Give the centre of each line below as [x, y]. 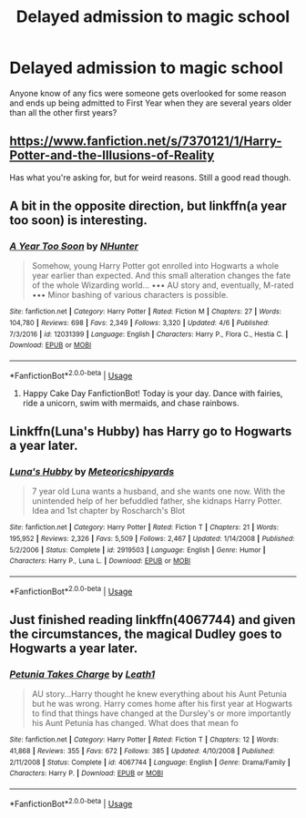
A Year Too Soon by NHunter [74, 246]
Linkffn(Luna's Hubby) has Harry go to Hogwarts [151, 431]
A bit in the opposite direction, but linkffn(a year [148, 206]
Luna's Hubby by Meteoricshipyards [92, 472]
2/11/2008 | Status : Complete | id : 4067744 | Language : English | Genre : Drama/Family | [150, 762]
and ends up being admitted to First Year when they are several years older [151, 103]
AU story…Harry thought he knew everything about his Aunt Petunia [159, 694]
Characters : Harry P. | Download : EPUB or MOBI [87, 773]
